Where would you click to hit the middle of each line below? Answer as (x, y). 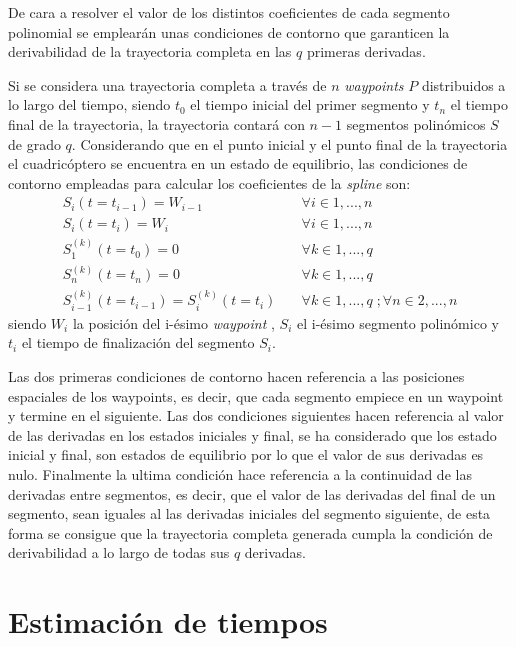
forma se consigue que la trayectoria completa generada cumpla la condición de (250, 532)
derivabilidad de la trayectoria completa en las (150, 51)
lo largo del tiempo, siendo (89, 104)
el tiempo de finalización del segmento (138, 342)
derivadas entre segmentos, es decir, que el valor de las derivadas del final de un (252, 493)
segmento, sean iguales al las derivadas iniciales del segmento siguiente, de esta (249, 513)
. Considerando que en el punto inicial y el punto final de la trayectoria (289, 143)
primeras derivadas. (366, 51)
